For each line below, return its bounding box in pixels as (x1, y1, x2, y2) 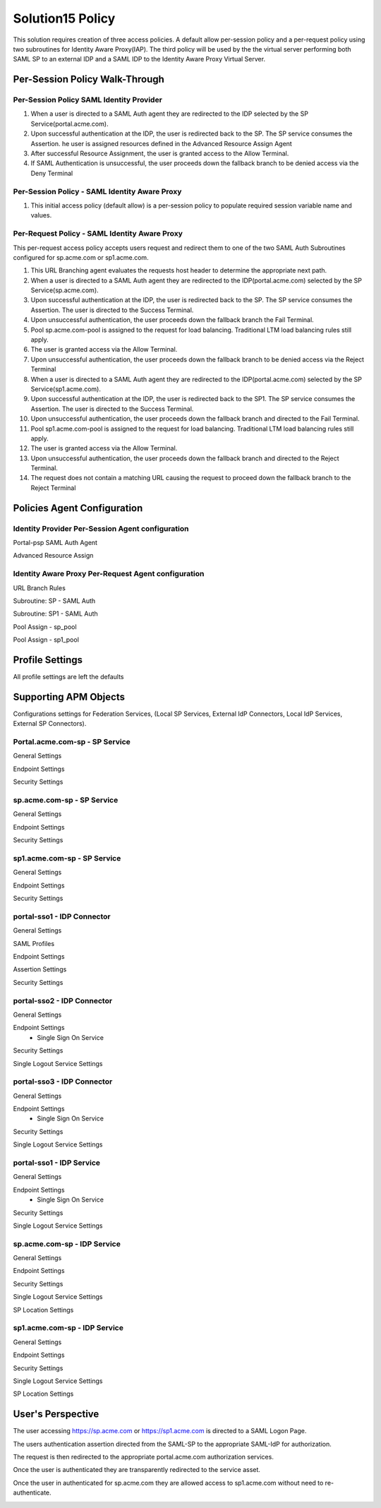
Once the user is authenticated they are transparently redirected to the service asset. (13, 1466, 261, 1474)
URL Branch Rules (13, 583, 66, 592)
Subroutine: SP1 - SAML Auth (13, 609, 98, 618)
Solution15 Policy (13, 11, 116, 26)
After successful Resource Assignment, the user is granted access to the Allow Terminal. (30, 149, 289, 158)
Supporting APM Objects (13, 690, 125, 702)
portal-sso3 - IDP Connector (13, 1077, 113, 1087)
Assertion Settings (13, 965, 67, 974)
